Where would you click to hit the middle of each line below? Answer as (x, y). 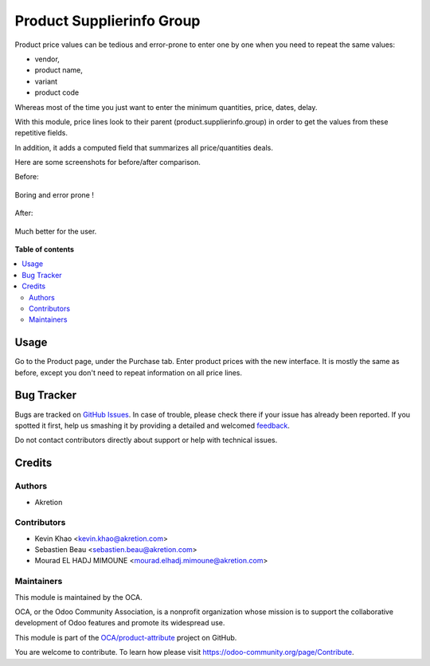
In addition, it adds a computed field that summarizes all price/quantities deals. (144, 147)
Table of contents (45, 249)
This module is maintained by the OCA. (78, 597)
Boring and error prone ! (55, 194)
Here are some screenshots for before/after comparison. (107, 163)
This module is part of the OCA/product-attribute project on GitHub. (126, 637)
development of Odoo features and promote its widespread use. (120, 623)
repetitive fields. (41, 133)
